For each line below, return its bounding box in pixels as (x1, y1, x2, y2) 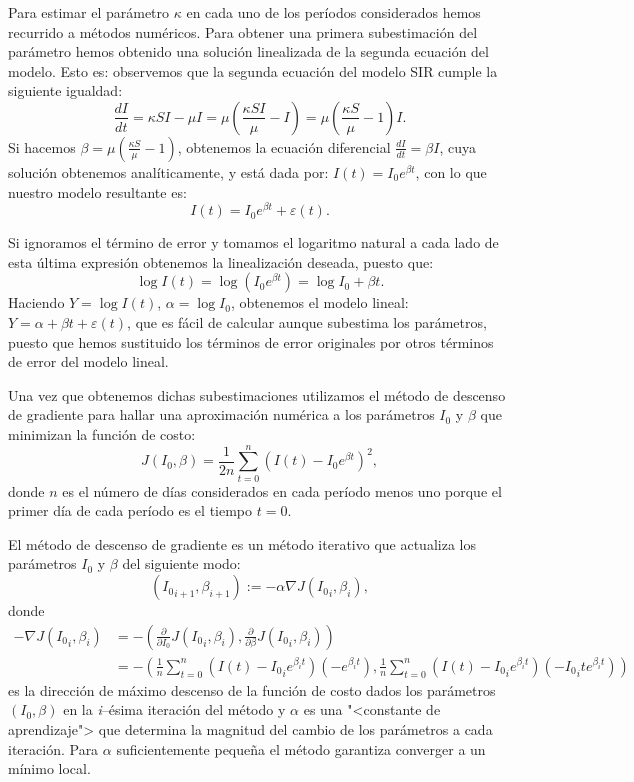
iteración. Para (8, 738, 99, 759)
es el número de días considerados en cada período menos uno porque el (62, 480, 502, 501)
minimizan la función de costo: (8, 423, 196, 444)
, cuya (439, 136, 476, 157)
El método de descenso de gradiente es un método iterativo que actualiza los (8, 533, 476, 554)
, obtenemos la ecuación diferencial (177, 136, 391, 157)
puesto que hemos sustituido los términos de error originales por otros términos (8, 331, 494, 352)
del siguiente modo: (122, 553, 241, 574)
